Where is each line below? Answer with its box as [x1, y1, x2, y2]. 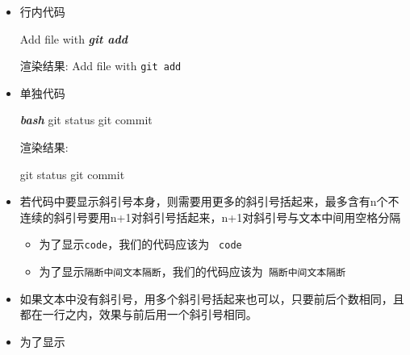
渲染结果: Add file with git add [19, 57, 182, 74]
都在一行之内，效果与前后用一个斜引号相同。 [19, 306, 257, 323]
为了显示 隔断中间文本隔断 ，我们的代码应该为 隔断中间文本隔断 [39, 263, 346, 280]
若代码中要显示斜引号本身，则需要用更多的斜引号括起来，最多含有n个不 [19, 193, 400, 210]
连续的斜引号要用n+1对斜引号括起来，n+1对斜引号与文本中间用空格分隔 [19, 208, 401, 225]
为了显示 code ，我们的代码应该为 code [39, 236, 242, 253]
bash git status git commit [19, 111, 153, 128]
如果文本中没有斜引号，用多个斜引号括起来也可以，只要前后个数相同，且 [19, 290, 404, 307]
